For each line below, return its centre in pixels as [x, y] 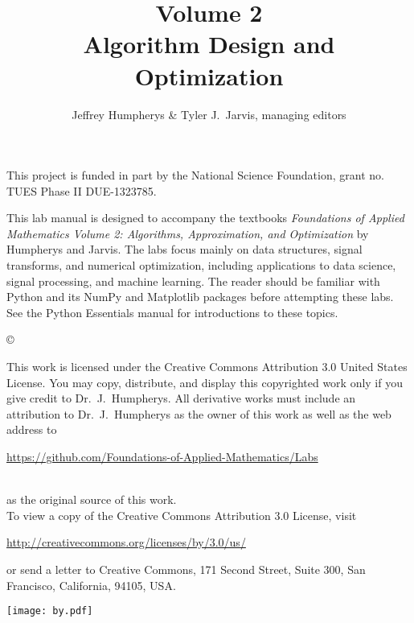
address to [32, 429]
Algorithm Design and [209, 44]
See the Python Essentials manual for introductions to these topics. [172, 312]
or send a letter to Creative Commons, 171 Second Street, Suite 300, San [186, 569]
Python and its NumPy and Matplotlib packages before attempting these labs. [200, 297]
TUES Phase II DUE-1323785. [82, 190]
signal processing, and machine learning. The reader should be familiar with [193, 281]
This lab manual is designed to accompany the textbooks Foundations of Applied [205, 218]
